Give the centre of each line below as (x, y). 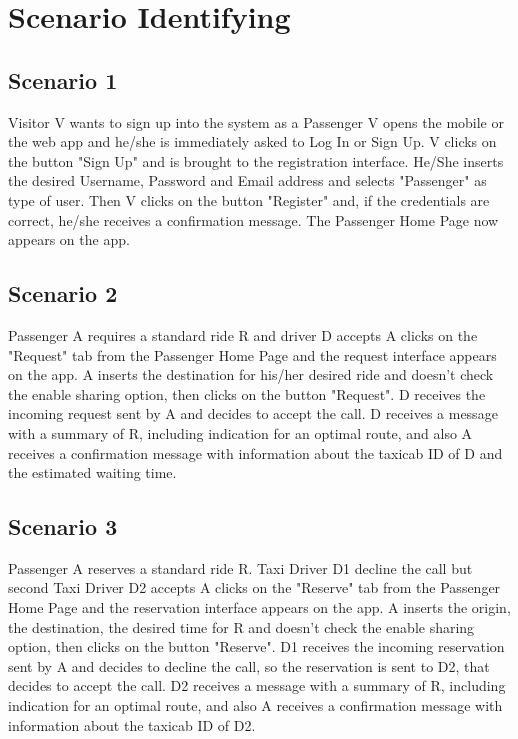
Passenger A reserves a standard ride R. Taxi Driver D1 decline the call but (240, 567)
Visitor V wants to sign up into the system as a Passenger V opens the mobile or (256, 121)
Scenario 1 (63, 79)
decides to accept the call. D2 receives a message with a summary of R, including (257, 685)
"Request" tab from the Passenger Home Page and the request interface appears (252, 354)
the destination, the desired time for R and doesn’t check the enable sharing (241, 626)
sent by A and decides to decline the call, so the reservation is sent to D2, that (249, 665)
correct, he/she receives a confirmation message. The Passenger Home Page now (253, 219)
